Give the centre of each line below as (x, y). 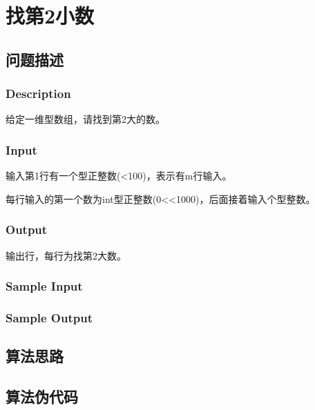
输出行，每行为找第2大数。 (66, 255)
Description (38, 94)
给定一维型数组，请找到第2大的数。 (85, 119)
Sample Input (44, 286)
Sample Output (49, 317)
